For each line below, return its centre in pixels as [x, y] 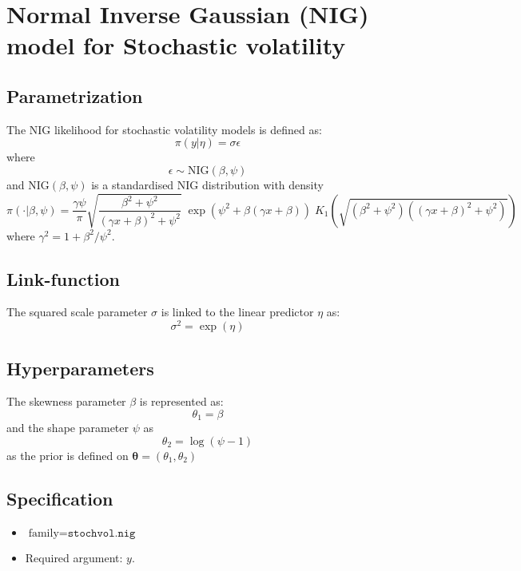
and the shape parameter [68, 428]
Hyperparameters [80, 368]
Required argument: [74, 557]
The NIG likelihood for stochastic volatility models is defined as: [164, 129]
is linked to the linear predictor [237, 312]
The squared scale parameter [77, 312]
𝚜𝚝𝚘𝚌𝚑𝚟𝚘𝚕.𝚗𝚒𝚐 [101, 533]
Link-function [63, 278]
